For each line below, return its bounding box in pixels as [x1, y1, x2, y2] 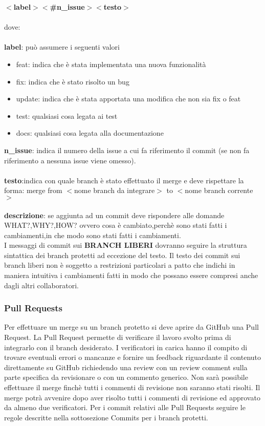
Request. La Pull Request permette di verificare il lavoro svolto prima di [4, 332, 231, 343]
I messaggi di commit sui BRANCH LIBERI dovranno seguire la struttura [4, 240, 247, 250]
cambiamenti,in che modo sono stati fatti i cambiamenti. [4, 229, 181, 240]
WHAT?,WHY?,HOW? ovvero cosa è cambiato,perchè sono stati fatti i [4, 220, 227, 230]
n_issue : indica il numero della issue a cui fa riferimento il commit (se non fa [4, 144, 250, 155]
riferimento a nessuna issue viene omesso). [4, 155, 136, 165]
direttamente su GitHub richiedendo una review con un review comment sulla [4, 361, 248, 372]
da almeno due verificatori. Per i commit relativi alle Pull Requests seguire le [4, 402, 246, 413]
